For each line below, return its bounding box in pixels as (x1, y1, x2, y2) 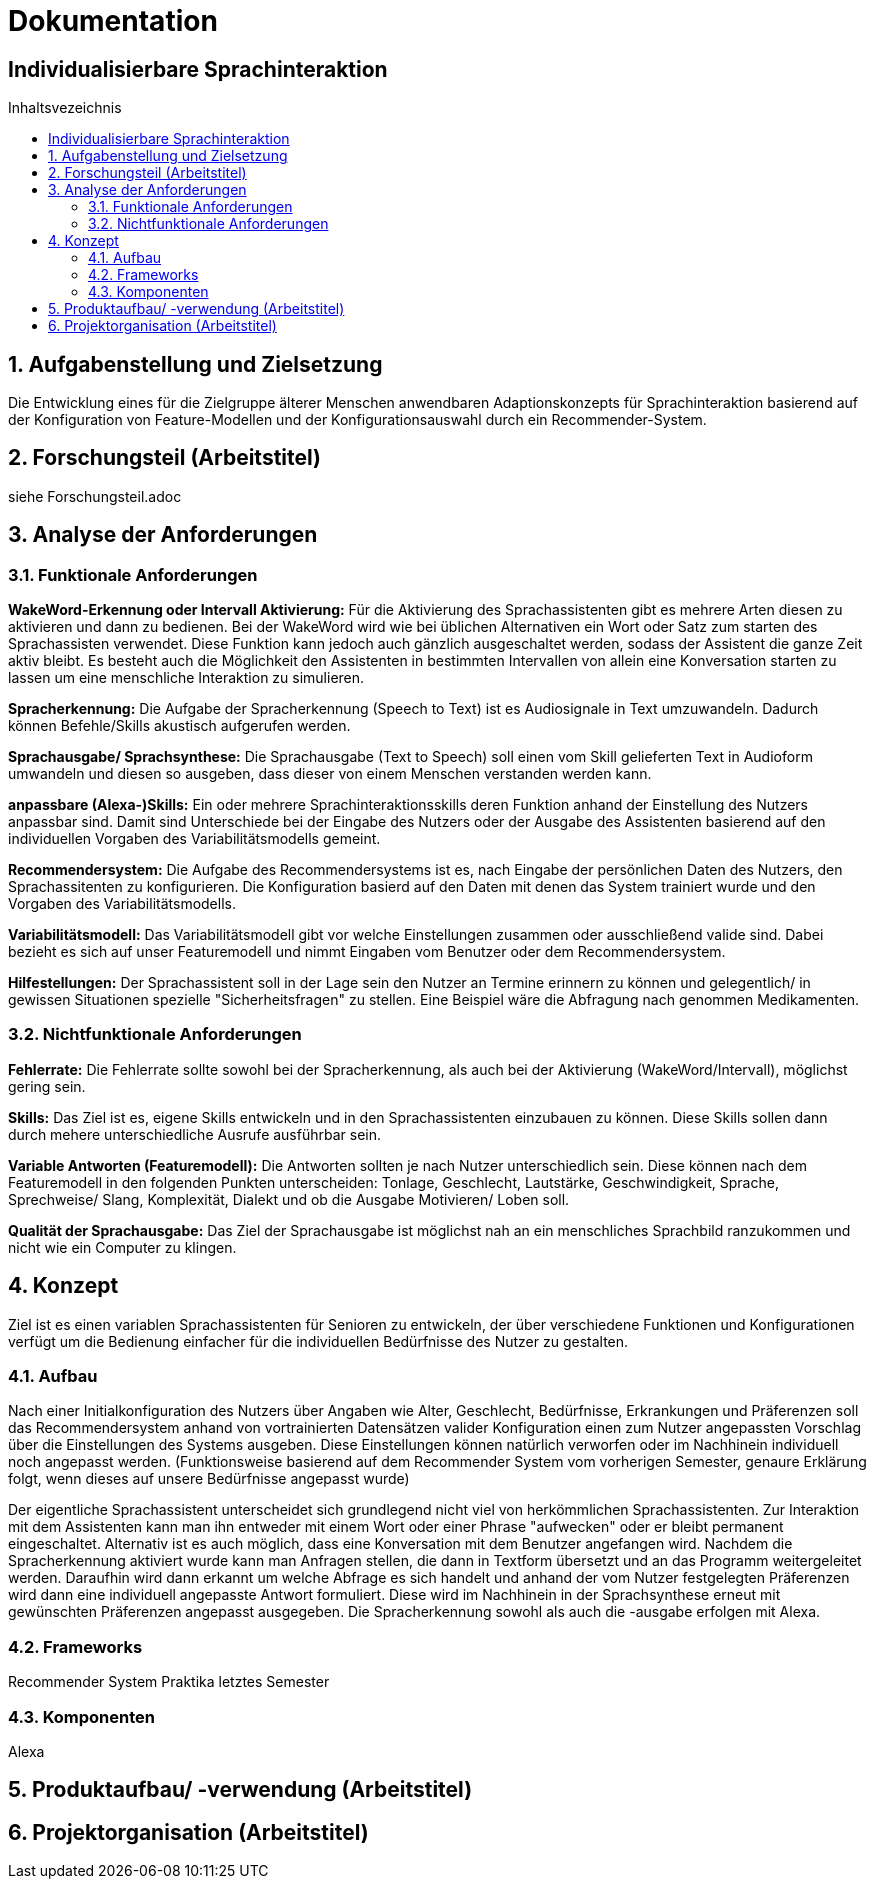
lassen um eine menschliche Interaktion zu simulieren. (8, 669, 365, 687)
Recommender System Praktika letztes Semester (8, 1673, 330, 1691)
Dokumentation (8, 4, 218, 38)
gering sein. (8, 1077, 86, 1095)
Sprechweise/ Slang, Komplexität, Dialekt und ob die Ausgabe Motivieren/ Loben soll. (8, 1190, 570, 1208)
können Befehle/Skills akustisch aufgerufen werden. (8, 717, 351, 735)
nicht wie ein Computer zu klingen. (8, 1238, 237, 1256)
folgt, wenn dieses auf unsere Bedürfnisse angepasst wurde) (8, 1470, 410, 1488)
